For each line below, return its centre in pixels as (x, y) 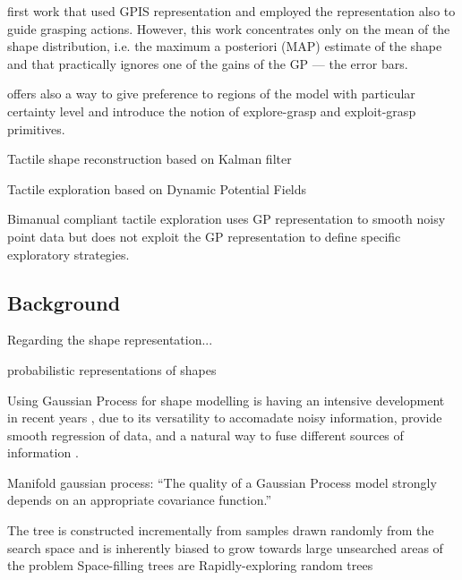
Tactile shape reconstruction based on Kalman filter (150, 159)
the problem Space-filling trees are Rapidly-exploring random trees (190, 565)
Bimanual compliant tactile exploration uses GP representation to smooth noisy (227, 219)
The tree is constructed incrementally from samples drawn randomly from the (221, 530)
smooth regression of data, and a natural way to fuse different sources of (205, 435)
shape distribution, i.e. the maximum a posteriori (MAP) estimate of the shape (225, 46)
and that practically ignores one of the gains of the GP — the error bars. (208, 63)
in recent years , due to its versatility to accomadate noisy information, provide (225, 418)
